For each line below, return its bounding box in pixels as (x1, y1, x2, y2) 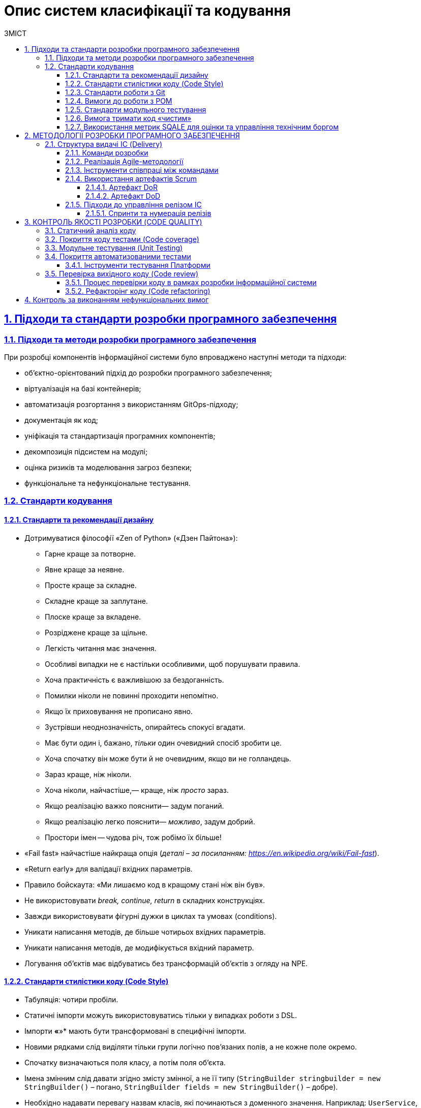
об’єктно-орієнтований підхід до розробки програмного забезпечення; (24, 368, 272, 377)
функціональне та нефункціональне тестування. (24, 478, 191, 487)
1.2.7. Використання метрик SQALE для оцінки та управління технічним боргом (65, 122, 339, 131)
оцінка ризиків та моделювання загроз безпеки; (24, 463, 192, 472)
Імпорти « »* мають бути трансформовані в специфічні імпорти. (24, 1026, 246, 1035)
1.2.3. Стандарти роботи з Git (65, 87, 165, 97)
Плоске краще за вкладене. (45, 612, 141, 621)
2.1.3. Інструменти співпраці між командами (65, 165, 219, 174)
